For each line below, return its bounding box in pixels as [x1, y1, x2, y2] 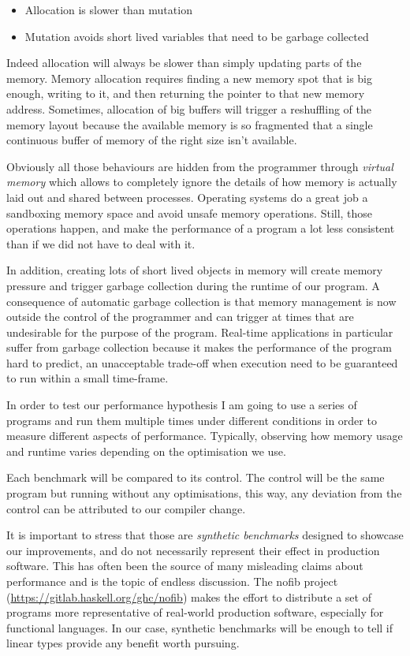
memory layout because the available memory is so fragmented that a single [6, 116, 373, 132]
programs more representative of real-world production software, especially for [6, 604, 384, 621]
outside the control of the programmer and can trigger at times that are [6, 308, 354, 325]
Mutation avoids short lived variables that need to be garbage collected [24, 28, 369, 44]
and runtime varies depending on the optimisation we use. [6, 442, 286, 459]
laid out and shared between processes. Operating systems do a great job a [6, 188, 368, 205]
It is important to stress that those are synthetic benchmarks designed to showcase [6, 527, 404, 543]
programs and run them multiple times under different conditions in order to [6, 412, 377, 428]
